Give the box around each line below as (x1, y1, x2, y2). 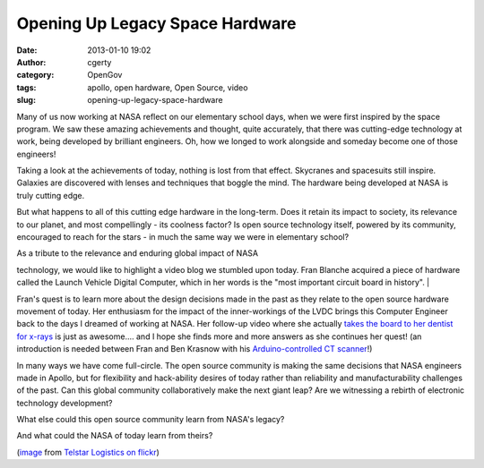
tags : (16, 81, 37, 93)
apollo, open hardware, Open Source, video (87, 81, 248, 93)
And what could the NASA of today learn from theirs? (16, 430, 213, 441)
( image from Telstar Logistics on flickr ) (16, 447, 160, 457)
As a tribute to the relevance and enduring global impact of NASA (16, 248, 259, 259)
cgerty (87, 56, 112, 67)
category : (16, 70, 55, 81)
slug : (16, 95, 36, 106)
